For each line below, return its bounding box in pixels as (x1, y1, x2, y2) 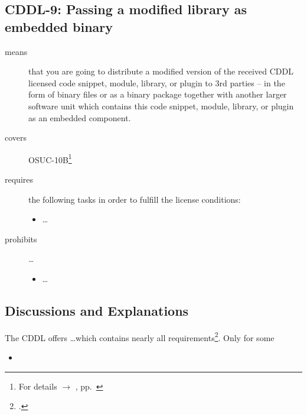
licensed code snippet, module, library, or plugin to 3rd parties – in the (28, 76, 285, 89)
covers (5, 131, 27, 144)
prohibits (5, 232, 37, 245)
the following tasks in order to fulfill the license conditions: (28, 193, 241, 205)
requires (5, 173, 33, 185)
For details (18, 380, 57, 392)
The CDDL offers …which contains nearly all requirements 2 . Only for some (5, 329, 275, 343)
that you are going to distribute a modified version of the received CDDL (28, 65, 293, 77)
